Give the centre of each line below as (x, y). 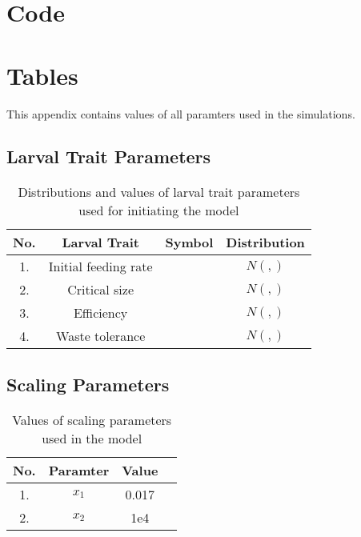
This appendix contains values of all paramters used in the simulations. (181, 113)
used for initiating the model (159, 210)
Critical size (101, 290)
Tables (42, 75)
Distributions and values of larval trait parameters (159, 192)
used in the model (92, 438)
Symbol (189, 242)
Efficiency (100, 313)
